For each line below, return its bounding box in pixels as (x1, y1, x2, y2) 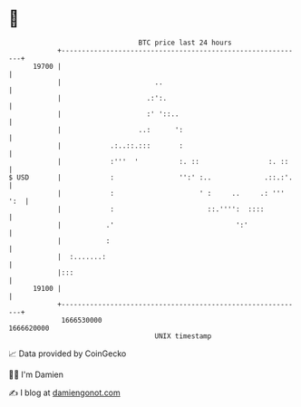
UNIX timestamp (154, 331, 212, 341)
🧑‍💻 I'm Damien (8, 369, 64, 380)
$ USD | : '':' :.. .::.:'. (8, 172, 294, 182)
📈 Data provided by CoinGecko (8, 348, 127, 359)
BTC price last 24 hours (138, 38, 232, 47)
